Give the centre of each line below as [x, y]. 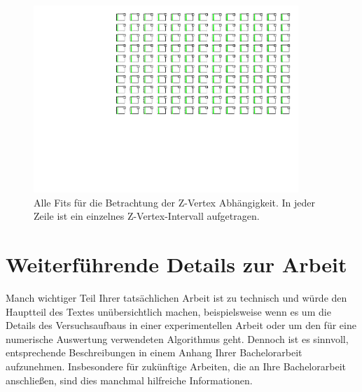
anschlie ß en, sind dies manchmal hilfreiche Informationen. [129, 380]
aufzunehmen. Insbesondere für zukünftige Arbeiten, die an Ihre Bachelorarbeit [176, 366]
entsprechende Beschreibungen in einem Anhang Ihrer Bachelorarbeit [154, 352]
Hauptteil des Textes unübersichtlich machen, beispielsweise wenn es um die [168, 311]
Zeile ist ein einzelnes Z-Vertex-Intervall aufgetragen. [147, 216]
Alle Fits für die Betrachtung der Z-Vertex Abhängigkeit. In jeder [175, 202]
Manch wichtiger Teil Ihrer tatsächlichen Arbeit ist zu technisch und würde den [176, 297]
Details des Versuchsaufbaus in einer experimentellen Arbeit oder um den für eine [181, 325]
